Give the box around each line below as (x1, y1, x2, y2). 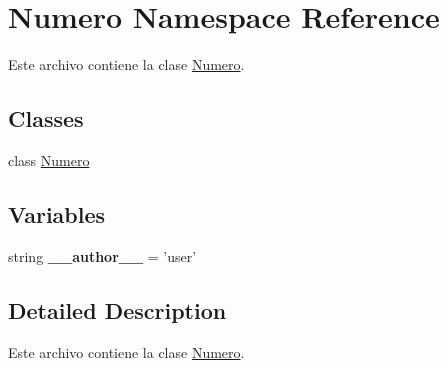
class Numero (8, 149, 90, 170)
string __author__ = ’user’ (8, 245, 197, 266)
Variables (8, 198, 106, 229)
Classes (8, 103, 84, 134)
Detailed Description (8, 294, 227, 325)
